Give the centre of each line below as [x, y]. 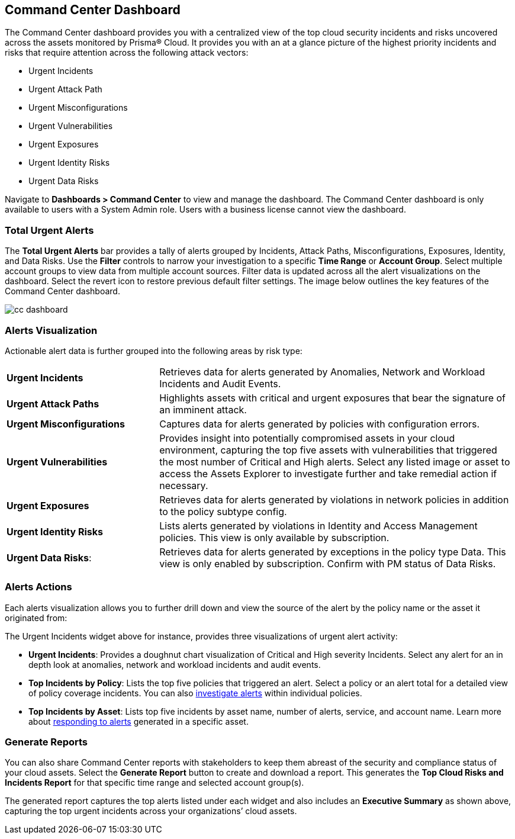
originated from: [36, 618]
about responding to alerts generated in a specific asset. [139, 721]
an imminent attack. [203, 409]
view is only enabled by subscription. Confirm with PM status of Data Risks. [328, 563]
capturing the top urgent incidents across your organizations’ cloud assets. [151, 811]
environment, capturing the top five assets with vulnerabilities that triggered [328, 450]
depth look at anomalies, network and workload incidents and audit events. [175, 664]
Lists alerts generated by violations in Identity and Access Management [318, 525]
